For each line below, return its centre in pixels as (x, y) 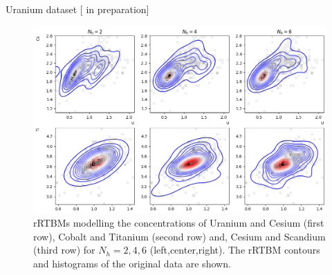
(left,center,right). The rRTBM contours (235, 250)
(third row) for (64, 250)
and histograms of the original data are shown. (132, 263)
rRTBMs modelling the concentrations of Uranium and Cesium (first (179, 223)
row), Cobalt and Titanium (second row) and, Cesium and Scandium (179, 236)
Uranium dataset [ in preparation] (77, 9)
